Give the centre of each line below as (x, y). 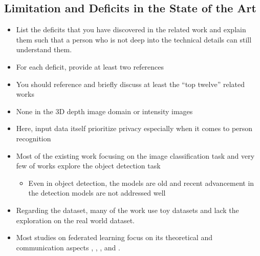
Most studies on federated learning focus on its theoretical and (114, 237)
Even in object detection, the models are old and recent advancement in (141, 183)
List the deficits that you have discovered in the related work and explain (131, 29)
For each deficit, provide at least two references (90, 66)
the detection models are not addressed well (97, 193)
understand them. (44, 49)
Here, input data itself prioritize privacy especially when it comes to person (134, 128)
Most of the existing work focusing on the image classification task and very (135, 155)
